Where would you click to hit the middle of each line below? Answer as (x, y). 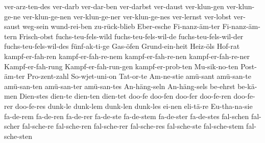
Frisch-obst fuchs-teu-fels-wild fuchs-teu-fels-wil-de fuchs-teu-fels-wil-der (131, 36)
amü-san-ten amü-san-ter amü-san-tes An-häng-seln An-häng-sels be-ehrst (120, 86)
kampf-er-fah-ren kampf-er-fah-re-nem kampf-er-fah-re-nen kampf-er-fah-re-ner (127, 56)
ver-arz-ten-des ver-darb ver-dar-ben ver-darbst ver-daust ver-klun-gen (114, 6)
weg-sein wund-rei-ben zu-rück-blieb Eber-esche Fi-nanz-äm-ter (121, 26)
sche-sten (18, 136)
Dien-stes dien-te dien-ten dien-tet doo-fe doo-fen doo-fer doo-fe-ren (125, 96)
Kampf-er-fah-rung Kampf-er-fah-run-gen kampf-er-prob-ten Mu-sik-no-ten (121, 66)
